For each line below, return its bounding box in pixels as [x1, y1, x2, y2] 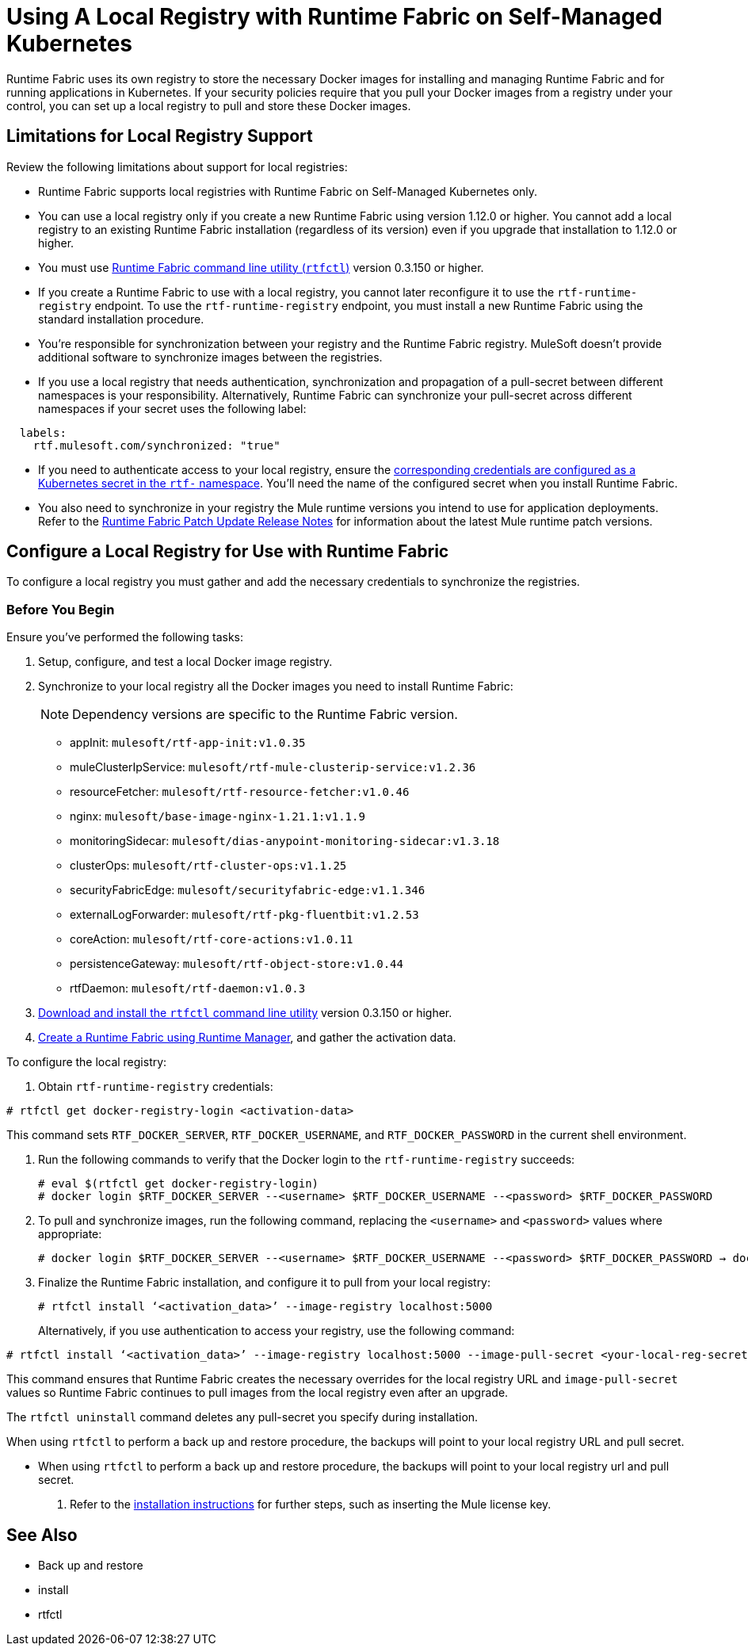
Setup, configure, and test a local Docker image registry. [38, 655, 333, 669]
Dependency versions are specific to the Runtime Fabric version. [72, 706, 458, 723]
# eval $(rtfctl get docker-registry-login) [38, 1177, 319, 1191]
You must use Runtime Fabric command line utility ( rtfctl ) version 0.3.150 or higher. [38, 260, 484, 274]
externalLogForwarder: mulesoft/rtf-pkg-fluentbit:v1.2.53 [70, 908, 419, 922]
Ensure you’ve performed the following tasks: [6, 630, 244, 644]
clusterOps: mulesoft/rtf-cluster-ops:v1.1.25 [70, 859, 347, 873]
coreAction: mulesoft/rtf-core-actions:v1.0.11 [70, 932, 353, 946]
